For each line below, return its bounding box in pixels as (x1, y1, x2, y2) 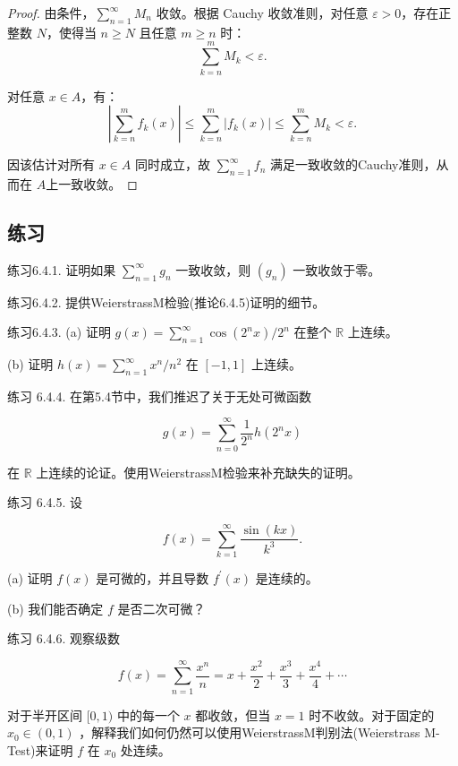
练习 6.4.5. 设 (7, 493, 82, 512)
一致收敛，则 (175, 260, 251, 279)
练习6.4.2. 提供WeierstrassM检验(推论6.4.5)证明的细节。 (7, 292, 326, 311)
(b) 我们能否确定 (7, 598, 104, 617)
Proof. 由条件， (7, 4, 95, 22)
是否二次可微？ (117, 598, 206, 617)
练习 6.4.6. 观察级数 (7, 629, 120, 648)
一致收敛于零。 (293, 260, 381, 279)
